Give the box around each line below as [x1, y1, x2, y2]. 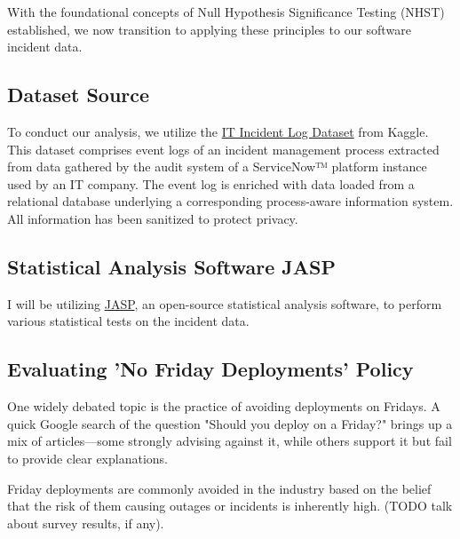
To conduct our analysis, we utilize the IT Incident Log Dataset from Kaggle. [7, 122, 429, 140]
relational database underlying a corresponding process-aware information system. [7, 192, 454, 210]
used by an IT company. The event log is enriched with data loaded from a [7, 174, 415, 193]
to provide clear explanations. [7, 448, 169, 467]
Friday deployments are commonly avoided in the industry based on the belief [7, 479, 432, 497]
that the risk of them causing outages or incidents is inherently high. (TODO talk [7, 496, 453, 515]
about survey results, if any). [7, 513, 164, 532]
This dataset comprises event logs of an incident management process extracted [7, 139, 440, 158]
